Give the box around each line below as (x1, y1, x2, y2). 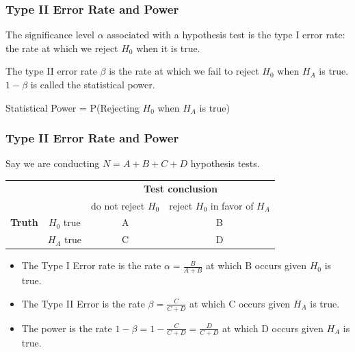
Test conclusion (144, 181, 218, 195)
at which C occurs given (189, 296, 291, 310)
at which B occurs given (206, 258, 306, 273)
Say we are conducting (5, 156, 100, 171)
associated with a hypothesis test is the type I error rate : (107, 27, 345, 42)
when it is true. (136, 40, 200, 55)
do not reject (91, 198, 145, 212)
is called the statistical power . (30, 77, 155, 91)
